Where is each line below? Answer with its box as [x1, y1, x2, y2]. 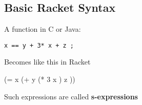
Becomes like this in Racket [4, 56, 91, 67]
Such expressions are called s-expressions [4, 91, 138, 101]
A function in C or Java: [4, 24, 81, 34]
